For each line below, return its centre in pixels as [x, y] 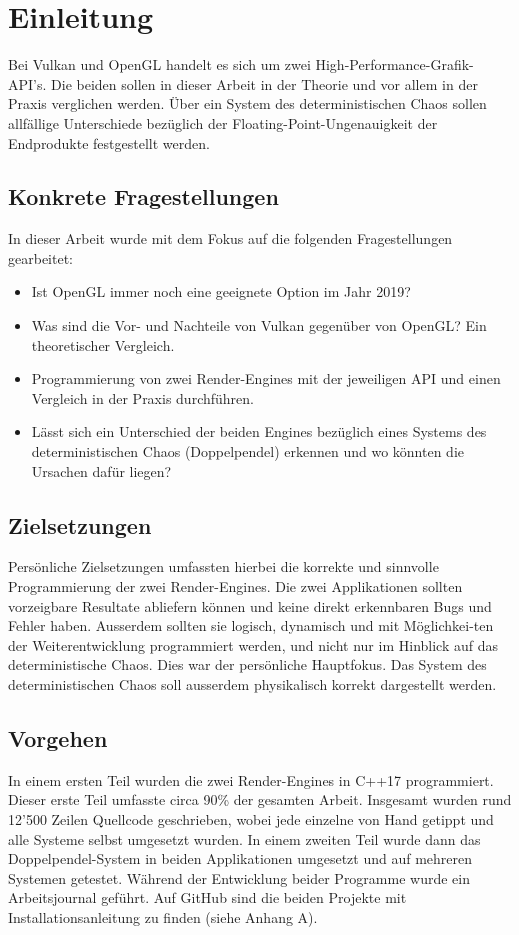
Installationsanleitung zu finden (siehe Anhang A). [163, 916]
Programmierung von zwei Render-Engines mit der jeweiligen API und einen [266, 378]
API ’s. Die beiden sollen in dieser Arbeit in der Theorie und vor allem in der [243, 83]
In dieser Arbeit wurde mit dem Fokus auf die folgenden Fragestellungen [230, 238]
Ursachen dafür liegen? [101, 470]
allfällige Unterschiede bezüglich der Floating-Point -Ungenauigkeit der [223, 122]
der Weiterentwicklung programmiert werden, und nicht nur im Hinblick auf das [253, 644]
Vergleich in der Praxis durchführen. [142, 397]
